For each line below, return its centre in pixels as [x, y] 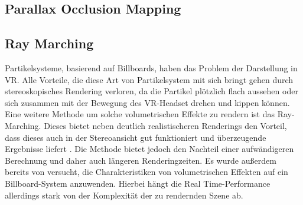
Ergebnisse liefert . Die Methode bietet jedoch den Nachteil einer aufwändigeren [149, 149]
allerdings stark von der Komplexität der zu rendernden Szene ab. [124, 195]
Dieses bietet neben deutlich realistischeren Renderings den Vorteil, [165, 125]
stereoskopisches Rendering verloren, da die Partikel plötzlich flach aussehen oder [151, 91]
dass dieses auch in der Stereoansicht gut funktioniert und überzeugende [136, 137]
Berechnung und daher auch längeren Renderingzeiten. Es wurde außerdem [141, 160]
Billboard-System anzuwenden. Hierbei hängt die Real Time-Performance [138, 183]
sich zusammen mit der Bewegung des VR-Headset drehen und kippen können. [147, 102]
